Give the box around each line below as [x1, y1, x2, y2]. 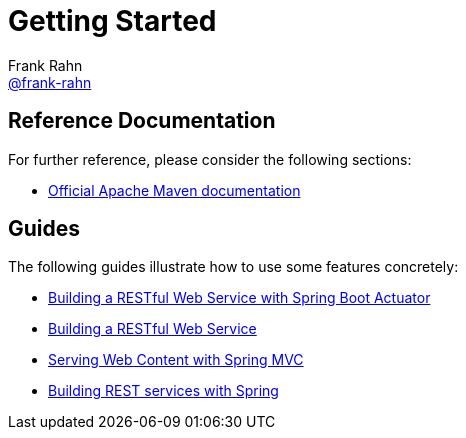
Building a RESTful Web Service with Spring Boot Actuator [48, 289, 431, 307]
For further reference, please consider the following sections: [8, 150, 412, 168]
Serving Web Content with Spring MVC [48, 351, 304, 369]
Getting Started [8, 4, 217, 38]
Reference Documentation [8, 108, 276, 134]
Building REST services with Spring [48, 382, 279, 400]
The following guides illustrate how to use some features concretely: [8, 258, 459, 276]
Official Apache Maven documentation [48, 181, 301, 199]
